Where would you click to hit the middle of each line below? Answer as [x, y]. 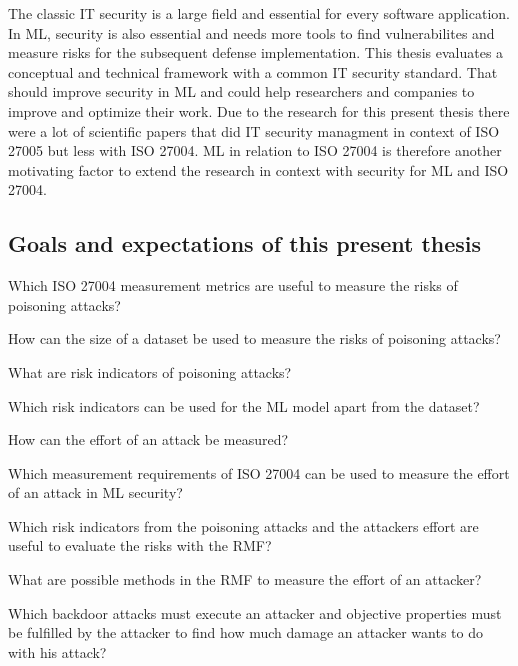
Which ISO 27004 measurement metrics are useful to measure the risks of [233, 285]
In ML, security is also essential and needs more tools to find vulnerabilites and [251, 32]
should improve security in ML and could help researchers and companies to [241, 91]
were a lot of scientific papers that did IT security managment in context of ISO [254, 130]
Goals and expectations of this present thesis [245, 243]
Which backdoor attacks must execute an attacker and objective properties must [255, 612]
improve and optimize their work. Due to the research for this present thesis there [259, 110]
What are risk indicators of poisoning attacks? [150, 371]
